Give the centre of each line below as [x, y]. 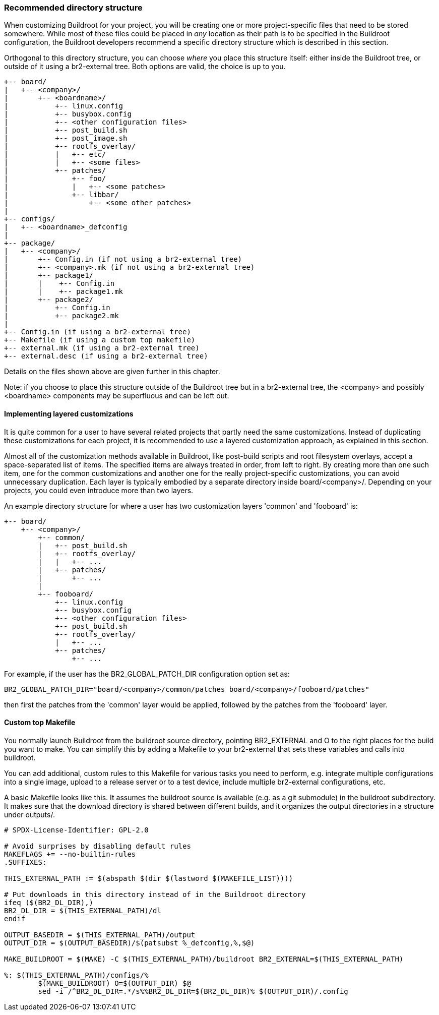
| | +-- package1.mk [64, 292]
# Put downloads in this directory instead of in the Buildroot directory [155, 894]
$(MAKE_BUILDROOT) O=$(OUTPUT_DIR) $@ [114, 983]
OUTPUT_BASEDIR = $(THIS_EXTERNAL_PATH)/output [100, 935]
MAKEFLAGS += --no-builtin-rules [70, 854]
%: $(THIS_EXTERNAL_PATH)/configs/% [76, 975]
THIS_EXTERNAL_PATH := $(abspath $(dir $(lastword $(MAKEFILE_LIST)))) [149, 878]
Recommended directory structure [73, 8]
